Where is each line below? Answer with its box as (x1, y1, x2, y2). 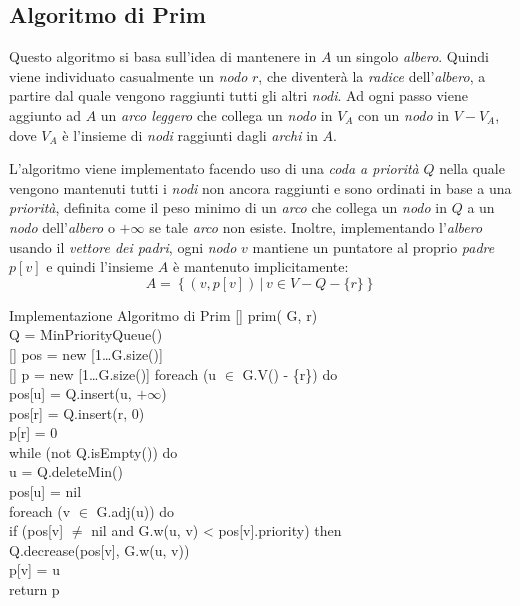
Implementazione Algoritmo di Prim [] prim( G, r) (9, 304, 318, 325)
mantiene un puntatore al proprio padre (252, 236, 495, 257)
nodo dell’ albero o (9, 216, 115, 237)
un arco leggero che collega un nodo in (100, 104, 333, 125)
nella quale (439, 158, 505, 179)
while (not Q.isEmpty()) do (9, 441, 178, 462)
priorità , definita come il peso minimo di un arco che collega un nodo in (9, 197, 448, 218)
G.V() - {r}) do (242, 363, 338, 384)
